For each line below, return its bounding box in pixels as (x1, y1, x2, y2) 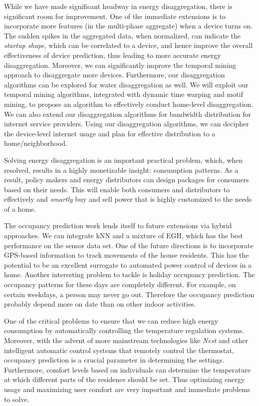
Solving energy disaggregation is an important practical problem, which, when (4, 154, 243, 165)
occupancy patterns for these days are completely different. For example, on (4, 279, 236, 290)
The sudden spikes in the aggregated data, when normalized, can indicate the (4, 30, 241, 40)
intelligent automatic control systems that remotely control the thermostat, (4, 345, 234, 355)
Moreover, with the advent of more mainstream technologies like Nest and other (4, 335, 249, 345)
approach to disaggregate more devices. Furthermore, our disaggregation (4, 69, 225, 80)
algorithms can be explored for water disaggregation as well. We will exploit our (4, 79, 249, 89)
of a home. (4, 203, 36, 214)
